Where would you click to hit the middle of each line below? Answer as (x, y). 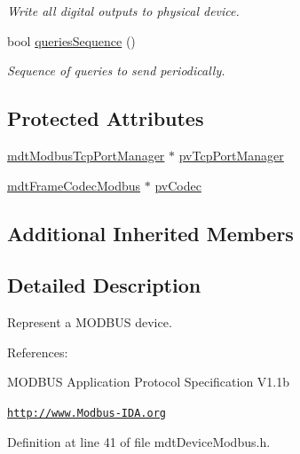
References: (38, 352)
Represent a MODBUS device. (90, 322)
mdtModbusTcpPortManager (86, 155)
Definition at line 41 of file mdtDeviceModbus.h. (139, 441)
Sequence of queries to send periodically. (116, 70)
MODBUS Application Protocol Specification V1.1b (149, 382)
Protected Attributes (106, 118)
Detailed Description (104, 285)
